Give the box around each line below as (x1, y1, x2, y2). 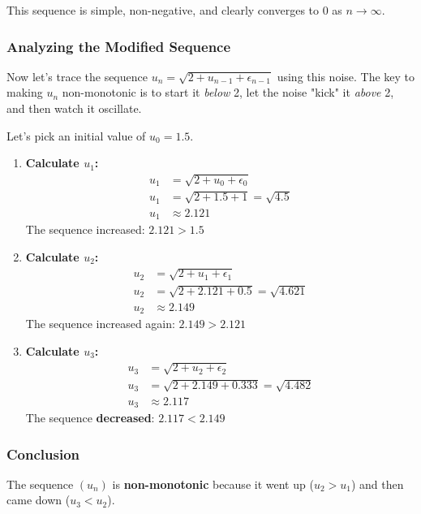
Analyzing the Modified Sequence (6, 36, 231, 56)
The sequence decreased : (25, 409, 155, 426)
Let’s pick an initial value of (6, 127, 146, 144)
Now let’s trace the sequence (6, 67, 148, 84)
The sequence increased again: (25, 315, 175, 332)
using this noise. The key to (277, 67, 415, 84)
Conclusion (6, 443, 79, 464)
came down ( (6, 491, 71, 508)
